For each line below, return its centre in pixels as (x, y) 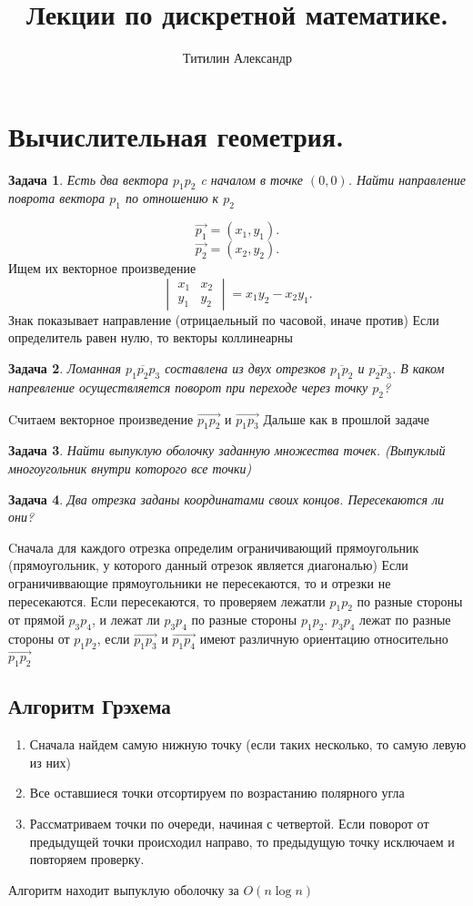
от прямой (36, 620)
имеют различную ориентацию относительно (324, 639)
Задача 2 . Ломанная (65, 368)
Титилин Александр (237, 58)
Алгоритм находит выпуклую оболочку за (124, 889)
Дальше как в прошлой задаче (347, 418)
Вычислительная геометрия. (176, 135)
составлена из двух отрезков (245, 368)
